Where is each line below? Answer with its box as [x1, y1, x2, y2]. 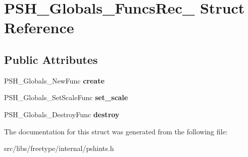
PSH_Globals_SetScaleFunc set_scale [4, 92, 128, 103]
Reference [4, 17, 74, 38]
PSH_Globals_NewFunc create [4, 75, 105, 86]
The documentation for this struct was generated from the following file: [4, 126, 228, 136]
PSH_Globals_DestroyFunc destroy [4, 109, 120, 119]
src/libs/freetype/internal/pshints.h [4, 143, 114, 153]
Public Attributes [4, 51, 98, 67]
